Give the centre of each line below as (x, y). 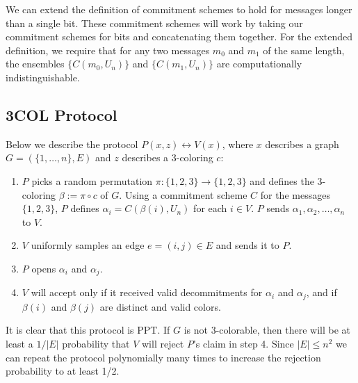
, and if (322, 292)
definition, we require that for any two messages (108, 50)
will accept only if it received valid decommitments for (147, 292)
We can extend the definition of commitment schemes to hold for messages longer (179, 9)
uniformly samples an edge (88, 245)
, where (238, 144)
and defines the (282, 180)
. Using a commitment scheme (183, 194)
